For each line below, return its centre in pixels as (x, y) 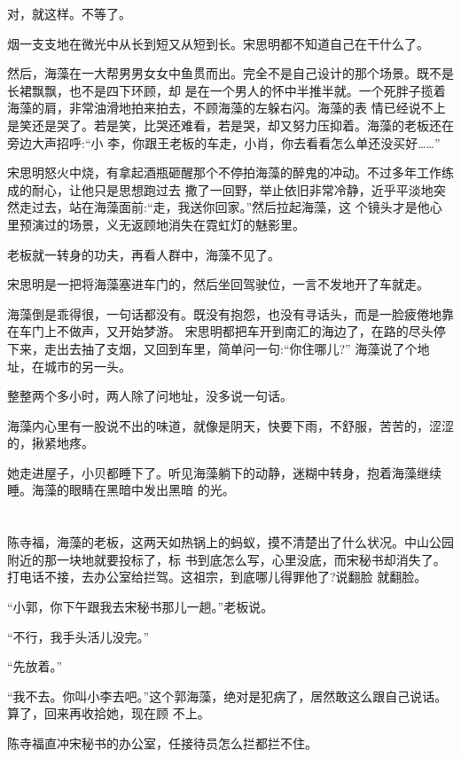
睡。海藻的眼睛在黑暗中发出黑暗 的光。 (121, 490)
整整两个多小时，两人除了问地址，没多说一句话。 (150, 396)
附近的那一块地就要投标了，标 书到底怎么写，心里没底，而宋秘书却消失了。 (227, 559)
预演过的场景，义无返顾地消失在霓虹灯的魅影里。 (162, 224)
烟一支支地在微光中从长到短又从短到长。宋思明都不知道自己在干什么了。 (218, 43)
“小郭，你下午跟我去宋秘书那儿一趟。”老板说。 (141, 607)
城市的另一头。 (87, 366)
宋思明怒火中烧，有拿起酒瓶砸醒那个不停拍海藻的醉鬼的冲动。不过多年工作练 (230, 172)
